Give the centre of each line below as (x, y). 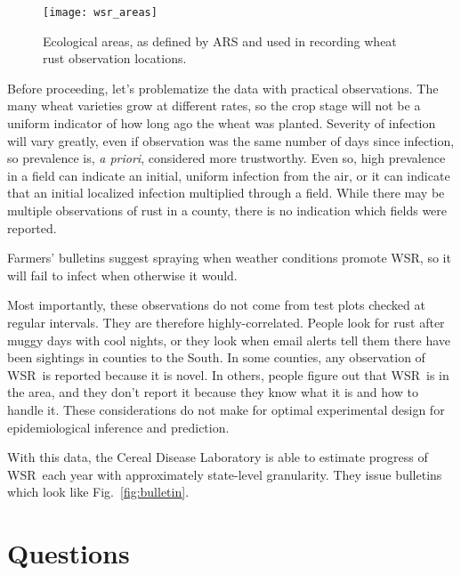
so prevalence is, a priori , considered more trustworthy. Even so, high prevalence (226, 158)
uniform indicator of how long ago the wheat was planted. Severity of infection (222, 123)
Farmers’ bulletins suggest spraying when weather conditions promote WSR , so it (229, 258)
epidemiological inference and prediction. (118, 427)
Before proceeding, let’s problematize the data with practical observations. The (223, 88)
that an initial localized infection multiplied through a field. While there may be (226, 193)
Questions (69, 553)
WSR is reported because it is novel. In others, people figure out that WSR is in (228, 374)
